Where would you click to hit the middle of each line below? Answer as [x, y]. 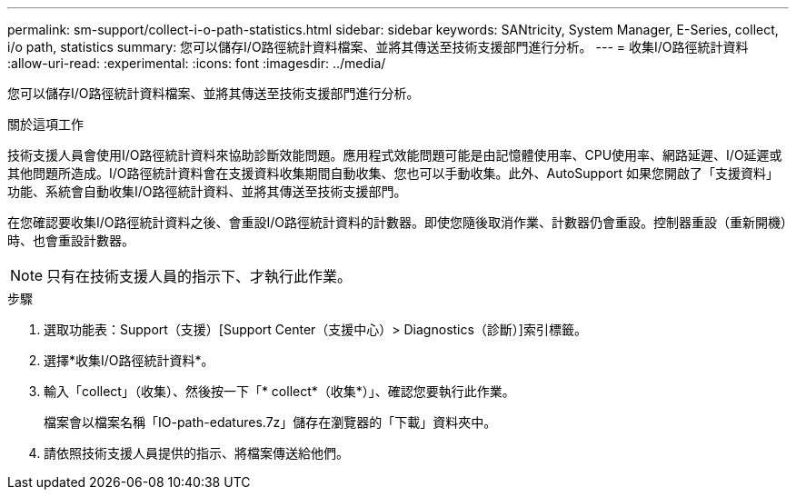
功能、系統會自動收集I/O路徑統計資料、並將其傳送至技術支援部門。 [207, 191]
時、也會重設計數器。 [71, 240]
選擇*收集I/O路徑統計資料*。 [129, 360]
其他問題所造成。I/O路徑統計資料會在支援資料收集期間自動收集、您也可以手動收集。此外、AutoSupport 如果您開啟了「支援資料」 [393, 173]
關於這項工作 [45, 124]
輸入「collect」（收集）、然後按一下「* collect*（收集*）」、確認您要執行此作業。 [279, 391]
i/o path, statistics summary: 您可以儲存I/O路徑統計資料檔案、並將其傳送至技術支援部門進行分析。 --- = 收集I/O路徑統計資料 [378, 47]
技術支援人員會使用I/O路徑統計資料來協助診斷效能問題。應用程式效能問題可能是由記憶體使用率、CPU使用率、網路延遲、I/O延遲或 [395, 155]
